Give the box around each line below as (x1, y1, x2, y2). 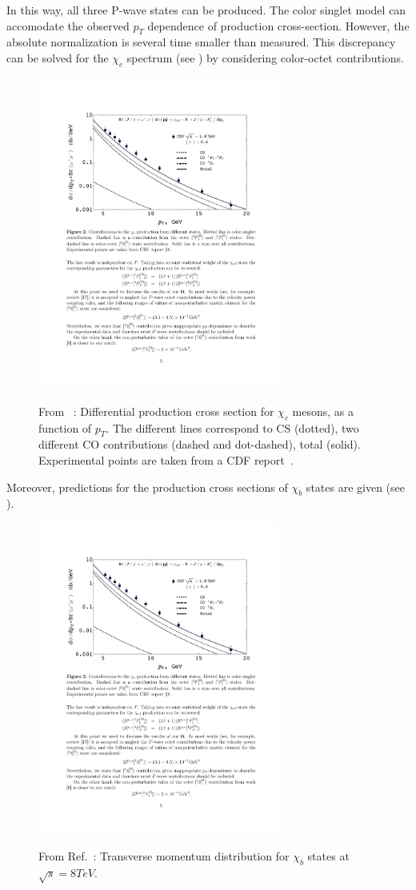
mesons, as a (292, 402, 354, 419)
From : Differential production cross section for (38, 402, 274, 419)
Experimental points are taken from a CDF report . (38, 451, 294, 468)
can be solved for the (6, 49, 109, 66)
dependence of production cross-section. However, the (147, 17, 410, 34)
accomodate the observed (6, 17, 130, 34)
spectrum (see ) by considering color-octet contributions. (126, 49, 404, 66)
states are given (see (306, 478, 405, 495)
